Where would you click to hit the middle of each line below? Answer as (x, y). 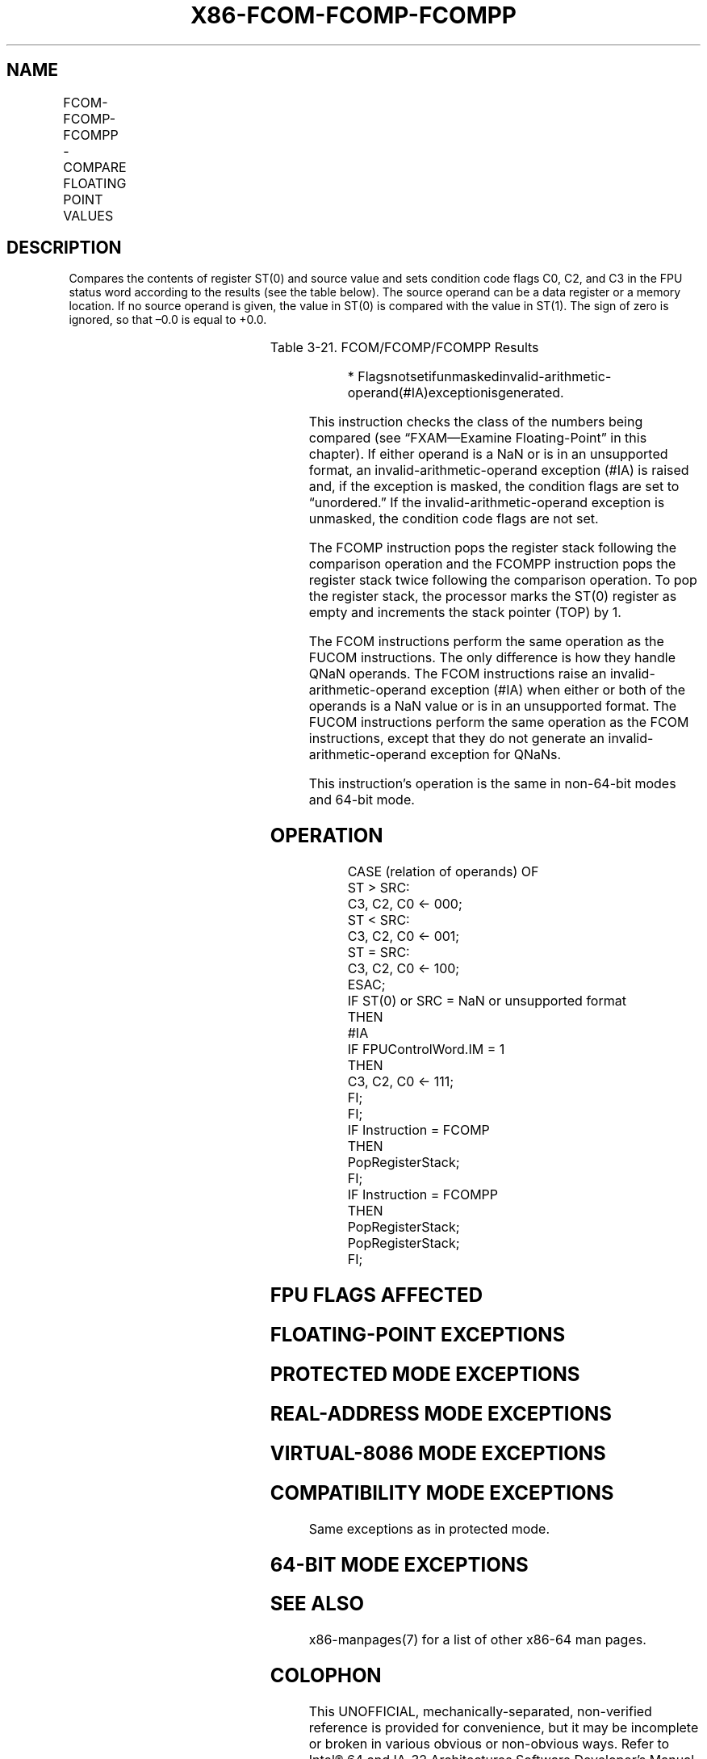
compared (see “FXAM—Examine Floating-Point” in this (478, 438)
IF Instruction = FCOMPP (423, 1195)
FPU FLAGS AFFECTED (376, 1295)
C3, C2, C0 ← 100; (404, 969)
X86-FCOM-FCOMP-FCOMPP (353, 15)
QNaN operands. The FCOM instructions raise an (458, 674)
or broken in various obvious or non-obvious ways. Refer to (489, 1744)
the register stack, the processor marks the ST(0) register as (493, 596)
